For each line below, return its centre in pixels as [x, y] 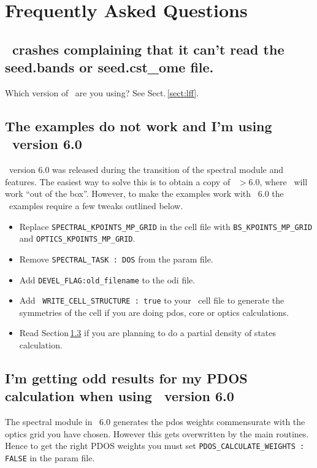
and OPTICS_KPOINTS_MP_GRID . [77, 238]
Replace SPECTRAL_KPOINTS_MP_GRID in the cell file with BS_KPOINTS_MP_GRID [166, 226]
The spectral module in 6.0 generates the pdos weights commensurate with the [155, 422]
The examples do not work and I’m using [139, 125]
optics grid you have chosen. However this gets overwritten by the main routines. [157, 433]
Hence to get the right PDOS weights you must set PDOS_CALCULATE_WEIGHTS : [155, 446]
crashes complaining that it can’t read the [148, 49]
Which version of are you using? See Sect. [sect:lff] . [102, 92]
